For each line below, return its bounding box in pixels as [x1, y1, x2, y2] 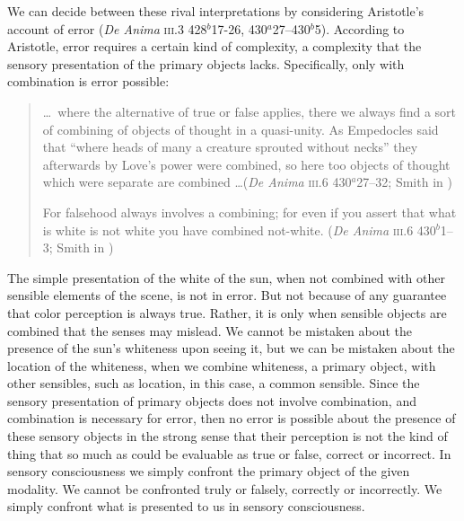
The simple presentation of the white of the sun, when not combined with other [7, 268, 445, 287]
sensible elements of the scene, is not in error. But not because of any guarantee [7, 286, 447, 305]
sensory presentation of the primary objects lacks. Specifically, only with [7, 54, 405, 73]
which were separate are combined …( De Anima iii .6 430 [42, 172, 352, 191]
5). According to [314, 19, 405, 38]
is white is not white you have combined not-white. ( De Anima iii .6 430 [42, 220, 436, 239]
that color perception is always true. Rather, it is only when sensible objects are [7, 303, 447, 322]
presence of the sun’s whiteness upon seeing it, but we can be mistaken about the [7, 339, 455, 358]
